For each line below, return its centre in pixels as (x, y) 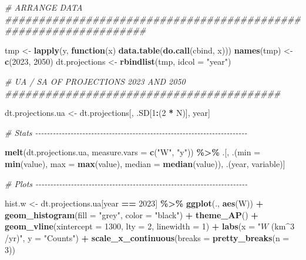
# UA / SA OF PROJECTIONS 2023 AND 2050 (95, 81)
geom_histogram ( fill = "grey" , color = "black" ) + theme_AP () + (132, 214)
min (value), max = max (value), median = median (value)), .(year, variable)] (145, 163)
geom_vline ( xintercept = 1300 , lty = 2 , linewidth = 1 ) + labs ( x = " (133, 226)
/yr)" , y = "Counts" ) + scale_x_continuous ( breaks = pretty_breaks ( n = (147, 237)
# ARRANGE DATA (44, 7)
